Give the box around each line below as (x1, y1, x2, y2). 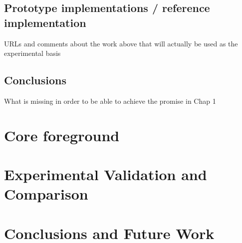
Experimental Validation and (4, 164, 207, 185)
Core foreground (4, 125, 120, 145)
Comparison (4, 184, 88, 204)
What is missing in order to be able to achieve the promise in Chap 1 (4, 95, 216, 106)
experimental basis (4, 48, 61, 58)
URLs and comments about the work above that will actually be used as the (4, 38, 238, 48)
